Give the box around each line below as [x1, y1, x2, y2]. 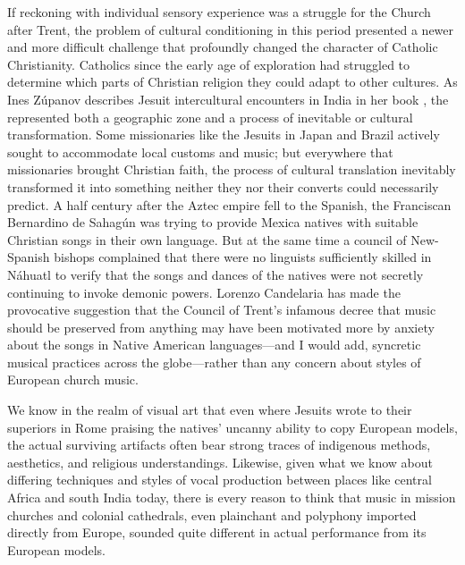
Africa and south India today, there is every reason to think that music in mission [7, 488, 456, 507]
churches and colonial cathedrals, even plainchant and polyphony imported [7, 505, 417, 524]
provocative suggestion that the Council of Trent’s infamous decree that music [7, 300, 436, 319]
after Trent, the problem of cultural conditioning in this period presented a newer [7, 20, 454, 38]
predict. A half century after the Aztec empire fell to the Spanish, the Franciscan [7, 195, 452, 214]
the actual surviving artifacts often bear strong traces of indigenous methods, [7, 435, 431, 454]
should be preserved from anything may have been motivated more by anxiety [7, 317, 435, 336]
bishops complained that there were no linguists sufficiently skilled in [54, 248, 432, 266]
